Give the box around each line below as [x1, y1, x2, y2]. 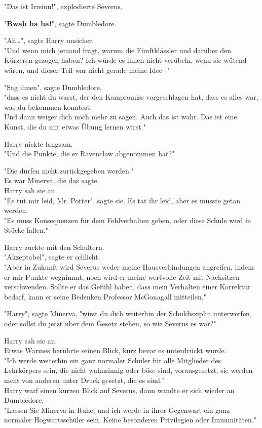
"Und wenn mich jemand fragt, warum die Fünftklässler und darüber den [4, 45, 232, 55]
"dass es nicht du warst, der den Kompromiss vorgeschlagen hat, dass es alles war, [4, 92, 258, 102]
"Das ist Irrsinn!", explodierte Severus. [4, 1, 123, 11]
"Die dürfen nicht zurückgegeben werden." [4, 165, 134, 176]
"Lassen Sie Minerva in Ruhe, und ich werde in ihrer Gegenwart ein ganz [4, 404, 230, 415]
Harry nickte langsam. [4, 138, 73, 149]
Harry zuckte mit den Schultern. [4, 241, 104, 252]
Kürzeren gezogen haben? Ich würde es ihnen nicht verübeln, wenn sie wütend [4, 55, 247, 65]
